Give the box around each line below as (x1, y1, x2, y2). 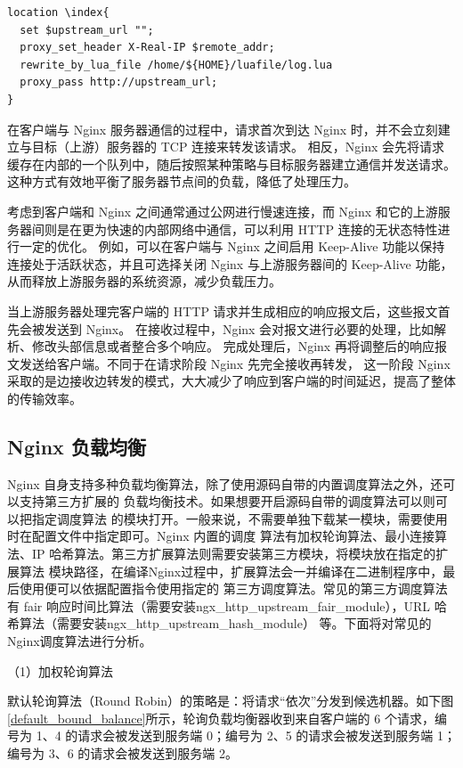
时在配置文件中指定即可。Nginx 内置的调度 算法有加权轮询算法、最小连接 (7, 527, 435, 545)
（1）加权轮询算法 (7, 661, 113, 680)
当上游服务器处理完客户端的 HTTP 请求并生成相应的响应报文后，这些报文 (7, 301, 438, 320)
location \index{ (7, 6, 110, 19)
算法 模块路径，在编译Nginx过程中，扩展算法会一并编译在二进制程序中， (19, 561, 443, 580)
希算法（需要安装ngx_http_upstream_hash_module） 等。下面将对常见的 (7, 614, 432, 633)
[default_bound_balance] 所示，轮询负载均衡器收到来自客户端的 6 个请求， (7, 708, 435, 727)
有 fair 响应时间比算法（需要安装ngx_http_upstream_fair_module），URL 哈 (7, 596, 447, 615)
